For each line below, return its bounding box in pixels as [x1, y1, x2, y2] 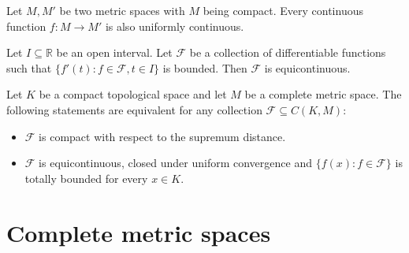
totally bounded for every [24, 169, 148, 186]
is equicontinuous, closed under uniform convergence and [39, 154, 312, 171]
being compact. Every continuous [203, 2, 363, 18]
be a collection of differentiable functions [189, 44, 386, 61]
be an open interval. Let [56, 44, 173, 61]
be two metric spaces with [59, 2, 185, 18]
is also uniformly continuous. [105, 17, 244, 34]
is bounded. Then [162, 59, 247, 76]
